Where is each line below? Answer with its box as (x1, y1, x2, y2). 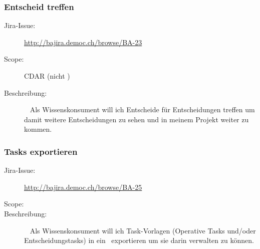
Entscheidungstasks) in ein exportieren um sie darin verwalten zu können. (24, 235, 254, 245)
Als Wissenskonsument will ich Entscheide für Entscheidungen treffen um (30, 104, 255, 115)
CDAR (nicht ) (24, 71, 70, 81)
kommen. (24, 124, 52, 134)
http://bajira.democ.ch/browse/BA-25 (24, 181, 142, 192)
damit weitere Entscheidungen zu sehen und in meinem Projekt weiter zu (24, 114, 249, 124)
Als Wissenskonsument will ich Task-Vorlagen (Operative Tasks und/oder (30, 225, 256, 235)
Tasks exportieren (4, 145, 78, 157)
